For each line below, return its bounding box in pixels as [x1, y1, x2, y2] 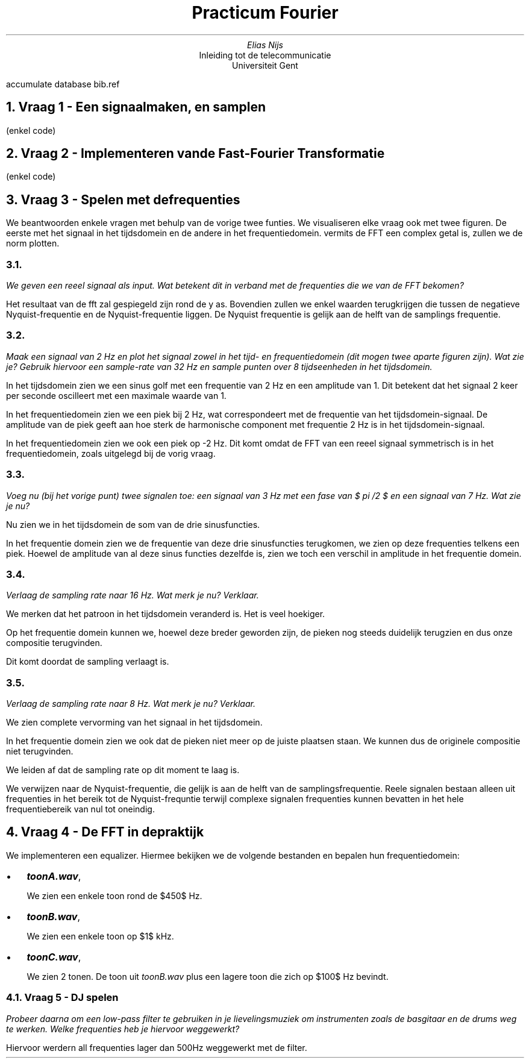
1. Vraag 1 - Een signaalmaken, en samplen [6, 99, 266, 115]
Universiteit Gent [232, 60, 298, 71]
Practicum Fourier [192, 2, 339, 23]
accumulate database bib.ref [6, 78, 120, 89]
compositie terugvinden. [6, 638, 102, 648]
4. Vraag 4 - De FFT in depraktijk [6, 824, 204, 840]
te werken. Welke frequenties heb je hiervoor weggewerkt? [6, 1023, 240, 1034]
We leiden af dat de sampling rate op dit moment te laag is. [6, 765, 240, 776]
